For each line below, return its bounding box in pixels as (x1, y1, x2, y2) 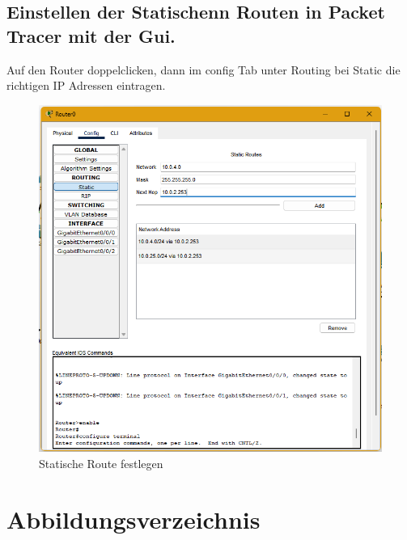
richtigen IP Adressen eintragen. (6, 77, 166, 94)
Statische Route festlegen (39, 454, 163, 471)
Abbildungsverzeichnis (6, 502, 261, 535)
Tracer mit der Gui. (6, 23, 176, 48)
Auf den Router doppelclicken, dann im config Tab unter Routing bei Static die (6, 61, 401, 78)
